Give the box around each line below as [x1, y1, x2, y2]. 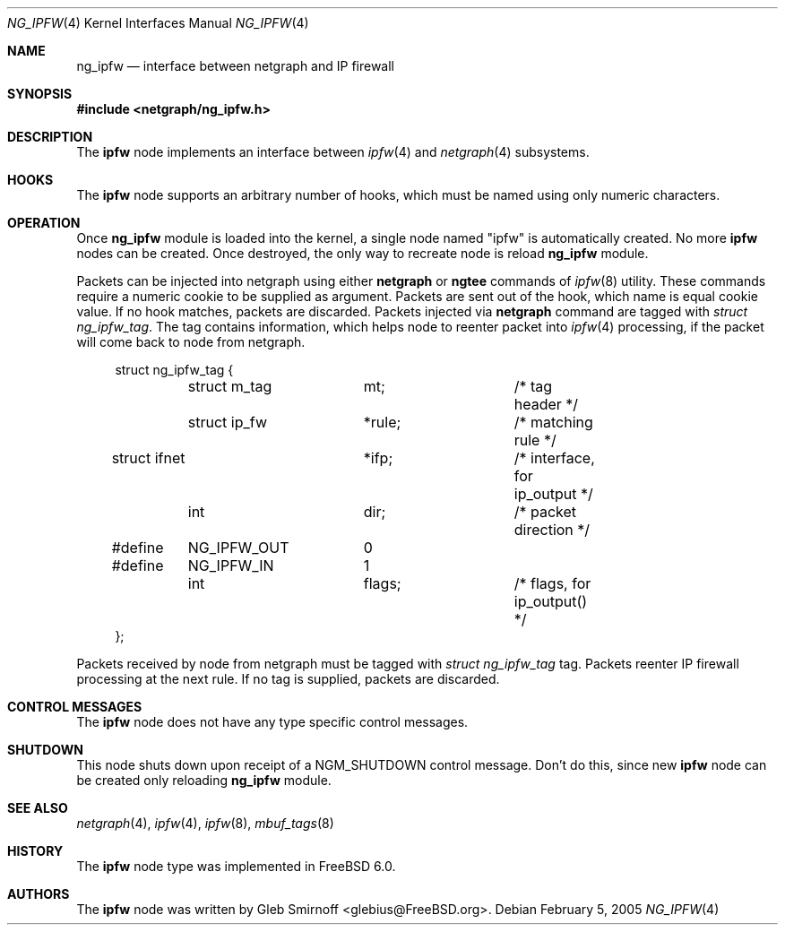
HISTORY [7, 843, 64, 859]
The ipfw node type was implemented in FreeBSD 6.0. [76, 859, 396, 874]
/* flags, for [513, 574, 591, 592]
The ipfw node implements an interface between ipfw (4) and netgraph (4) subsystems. [76, 144, 590, 160]
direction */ [513, 521, 591, 539]
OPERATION [7, 215, 81, 230]
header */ [513, 395, 579, 413]
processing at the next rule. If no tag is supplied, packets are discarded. [76, 671, 500, 686]
